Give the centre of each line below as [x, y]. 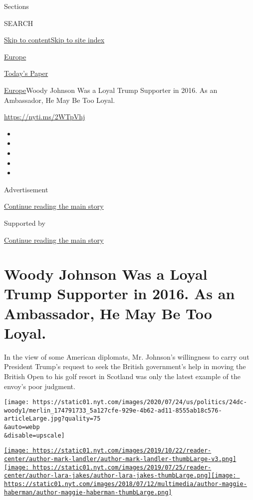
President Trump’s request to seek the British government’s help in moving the [125, 366]
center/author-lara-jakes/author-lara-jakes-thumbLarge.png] [108, 476]
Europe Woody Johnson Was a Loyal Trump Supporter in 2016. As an [111, 90]
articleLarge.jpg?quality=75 [52, 419]
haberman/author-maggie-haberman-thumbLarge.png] [88, 492]
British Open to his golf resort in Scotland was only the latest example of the [122, 376]
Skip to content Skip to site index [54, 40]
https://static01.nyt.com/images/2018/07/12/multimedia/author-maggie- [126, 484]
